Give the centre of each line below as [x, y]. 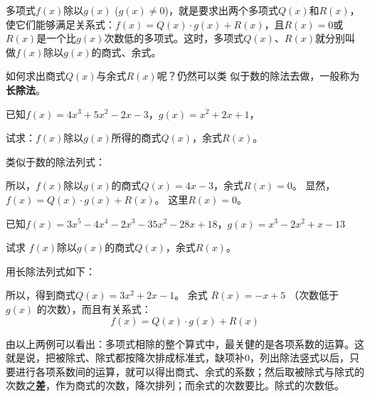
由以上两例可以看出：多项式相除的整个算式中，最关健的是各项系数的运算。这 [185, 343]
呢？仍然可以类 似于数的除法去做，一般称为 [258, 76]
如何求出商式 [36, 76]
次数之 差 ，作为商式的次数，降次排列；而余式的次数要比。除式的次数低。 [175, 385]
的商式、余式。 [126, 52]
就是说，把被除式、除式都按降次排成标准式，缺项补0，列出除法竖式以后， [178, 358]
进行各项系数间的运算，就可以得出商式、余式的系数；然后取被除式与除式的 [190, 371]
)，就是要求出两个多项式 [221, 10]
